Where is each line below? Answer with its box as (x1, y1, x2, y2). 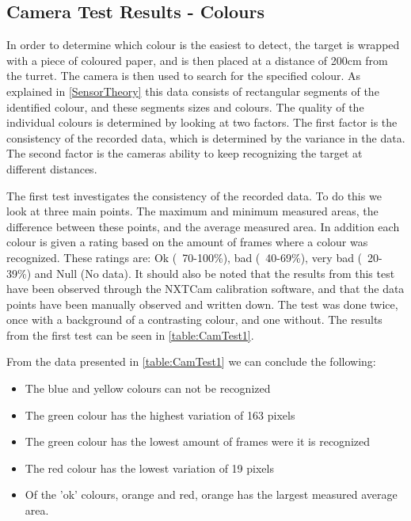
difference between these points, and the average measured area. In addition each (6, 218, 400, 234)
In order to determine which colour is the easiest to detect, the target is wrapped (6, 36, 400, 53)
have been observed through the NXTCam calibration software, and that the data (6, 280, 405, 297)
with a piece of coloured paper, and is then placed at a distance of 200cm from (6, 51, 388, 68)
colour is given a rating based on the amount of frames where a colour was (6, 234, 368, 250)
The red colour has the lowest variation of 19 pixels (25, 459, 274, 476)
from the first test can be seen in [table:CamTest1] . (6, 326, 254, 343)
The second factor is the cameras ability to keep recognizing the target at (6, 145, 363, 162)
